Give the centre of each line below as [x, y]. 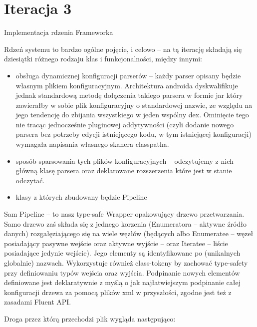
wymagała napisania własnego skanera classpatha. [92, 144]
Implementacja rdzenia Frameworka [59, 32]
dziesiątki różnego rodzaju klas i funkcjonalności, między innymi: [103, 59]
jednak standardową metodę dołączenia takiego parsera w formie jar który [129, 95]
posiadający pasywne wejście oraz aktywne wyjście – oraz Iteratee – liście [116, 243]
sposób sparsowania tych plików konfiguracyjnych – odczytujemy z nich [125, 161]
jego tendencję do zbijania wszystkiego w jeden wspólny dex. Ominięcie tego [132, 115]
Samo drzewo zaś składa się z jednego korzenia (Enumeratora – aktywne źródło [125, 223]
